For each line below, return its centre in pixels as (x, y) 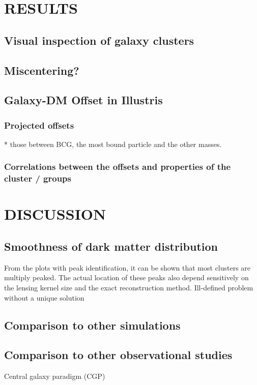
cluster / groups (38, 178)
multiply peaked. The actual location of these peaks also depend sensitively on (126, 277)
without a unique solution (44, 297)
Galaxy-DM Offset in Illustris (83, 100)
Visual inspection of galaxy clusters (99, 40)
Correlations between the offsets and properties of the (118, 167)
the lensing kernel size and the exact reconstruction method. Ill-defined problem (129, 288)
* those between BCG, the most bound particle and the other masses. (113, 144)
